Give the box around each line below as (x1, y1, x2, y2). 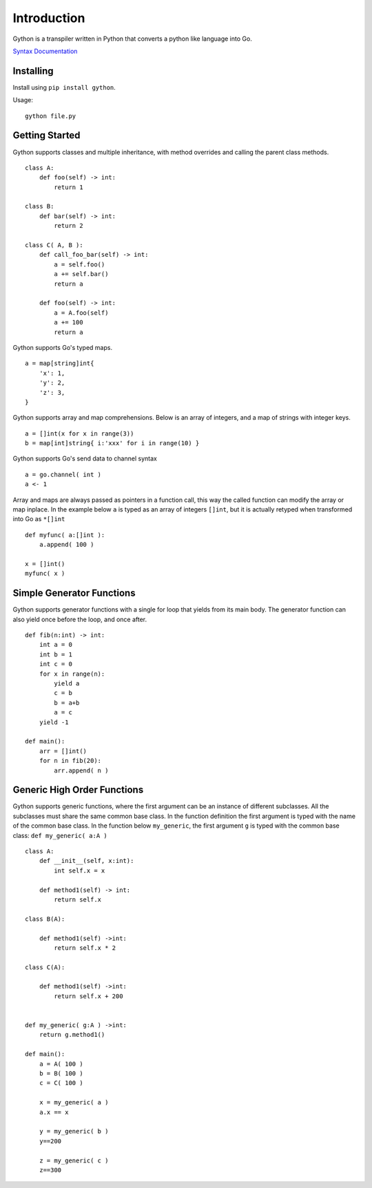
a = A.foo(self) (54, 309, 109, 317)
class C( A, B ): (25, 242, 83, 249)
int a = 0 (39, 641, 72, 649)
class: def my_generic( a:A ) (12, 831, 108, 839)
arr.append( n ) (54, 766, 109, 775)
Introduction (12, 10, 85, 26)
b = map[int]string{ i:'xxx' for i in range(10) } (25, 439, 200, 447)
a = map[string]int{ (25, 360, 94, 367)
